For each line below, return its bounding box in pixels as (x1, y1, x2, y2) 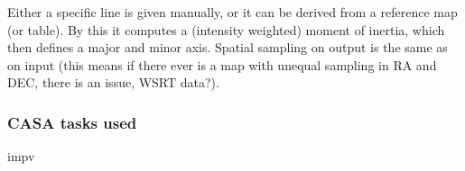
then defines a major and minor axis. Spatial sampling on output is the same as (7, 38, 448, 57)
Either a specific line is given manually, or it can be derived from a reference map (7, 3, 458, 21)
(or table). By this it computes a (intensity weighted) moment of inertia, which (7, 20, 445, 39)
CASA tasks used (7, 111, 137, 133)
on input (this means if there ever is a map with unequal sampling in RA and (7, 55, 437, 74)
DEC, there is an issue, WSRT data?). (7, 73, 219, 92)
